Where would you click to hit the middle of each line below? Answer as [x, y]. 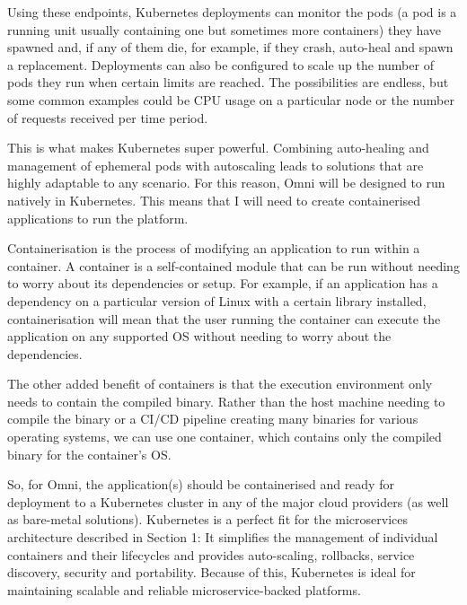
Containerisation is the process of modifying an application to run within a [214, 248]
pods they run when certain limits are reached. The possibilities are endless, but [228, 82]
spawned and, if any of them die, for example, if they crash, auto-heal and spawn [230, 47]
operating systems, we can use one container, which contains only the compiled [225, 437]
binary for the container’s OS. [89, 454]
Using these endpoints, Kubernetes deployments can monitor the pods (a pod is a [232, 12]
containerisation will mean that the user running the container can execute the [224, 318]
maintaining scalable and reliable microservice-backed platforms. [184, 589]
